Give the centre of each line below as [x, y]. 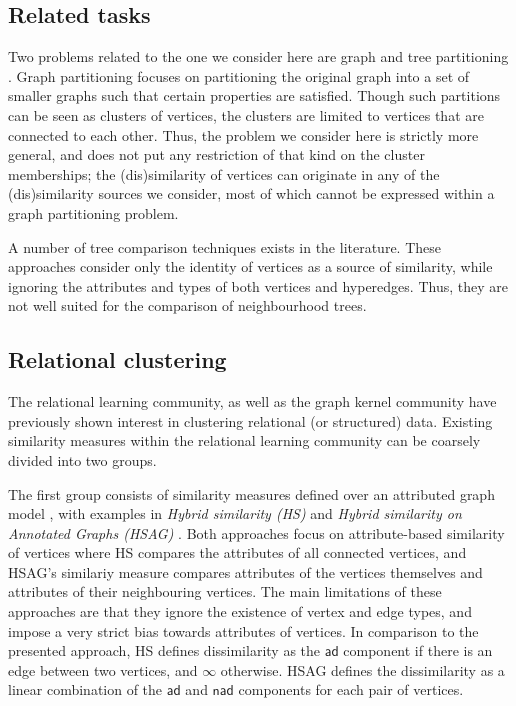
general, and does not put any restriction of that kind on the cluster [216, 154]
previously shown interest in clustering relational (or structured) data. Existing [250, 420]
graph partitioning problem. [93, 212]
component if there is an [418, 650]
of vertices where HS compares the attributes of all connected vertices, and [237, 552]
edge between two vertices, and [103, 669]
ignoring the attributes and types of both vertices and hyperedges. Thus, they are [258, 285]
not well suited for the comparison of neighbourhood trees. [187, 305]
